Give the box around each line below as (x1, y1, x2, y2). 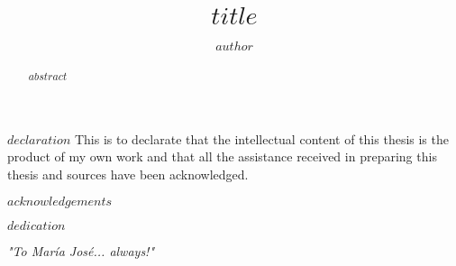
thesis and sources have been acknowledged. (7, 164, 249, 183)
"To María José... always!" (7, 241, 155, 260)
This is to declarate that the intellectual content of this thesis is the (74, 129, 449, 148)
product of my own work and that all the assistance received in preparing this (7, 147, 437, 166)
